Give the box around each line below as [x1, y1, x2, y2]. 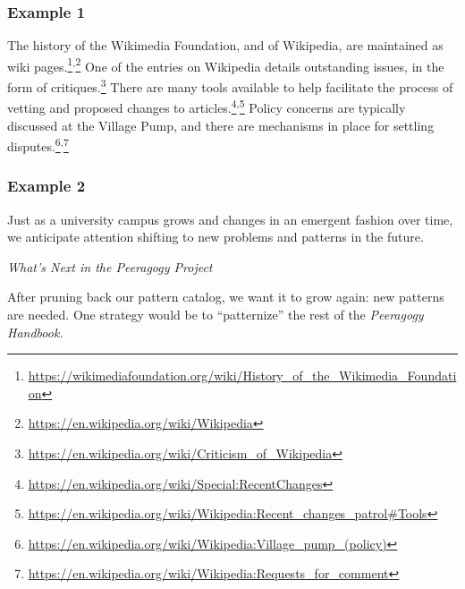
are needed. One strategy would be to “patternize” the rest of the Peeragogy [7, 305, 424, 323]
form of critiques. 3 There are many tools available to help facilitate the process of [7, 75, 453, 96]
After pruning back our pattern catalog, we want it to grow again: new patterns [7, 287, 444, 306]
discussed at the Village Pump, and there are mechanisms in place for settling [7, 115, 435, 134]
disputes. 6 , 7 [7, 134, 69, 155]
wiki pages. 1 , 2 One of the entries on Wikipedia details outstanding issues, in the [7, 54, 444, 75]
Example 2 [7, 175, 86, 197]
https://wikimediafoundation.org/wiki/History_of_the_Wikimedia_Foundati [28, 366, 457, 385]
